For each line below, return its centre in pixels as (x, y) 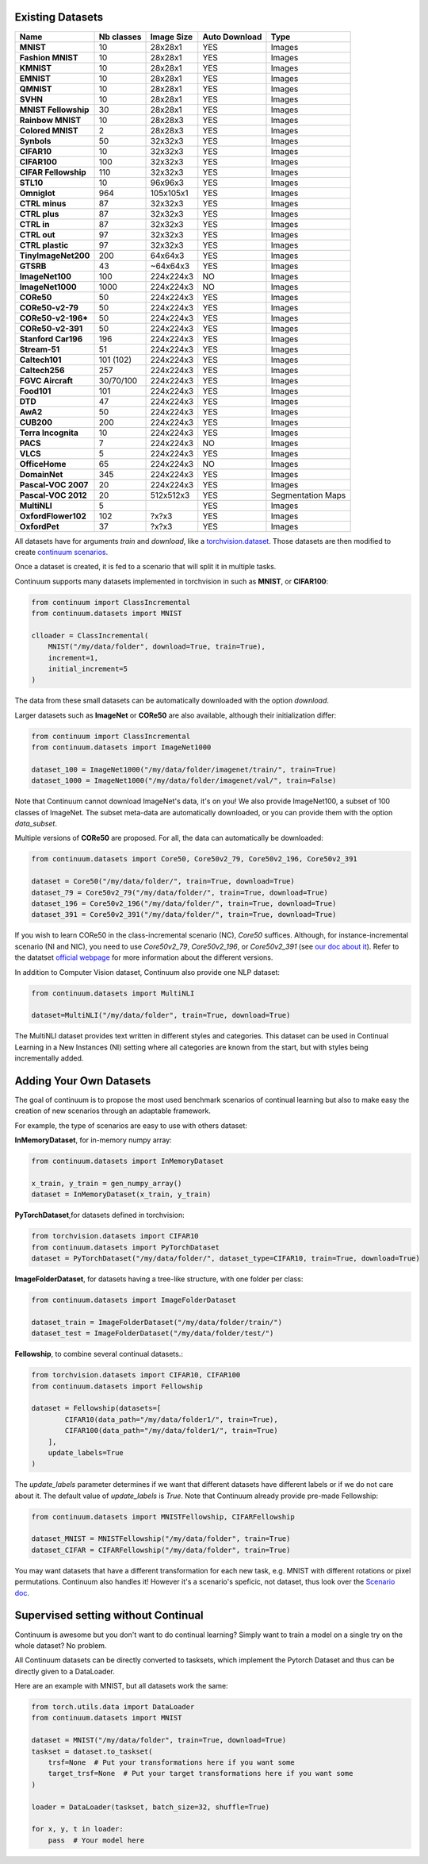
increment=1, (73, 658)
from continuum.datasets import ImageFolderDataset (134, 1300)
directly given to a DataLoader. (65, 1671)
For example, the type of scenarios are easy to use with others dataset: (131, 1125)
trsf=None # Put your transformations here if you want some (171, 1763)
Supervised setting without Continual (109, 1616)
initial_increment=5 (88, 669)
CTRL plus (39, 214)
